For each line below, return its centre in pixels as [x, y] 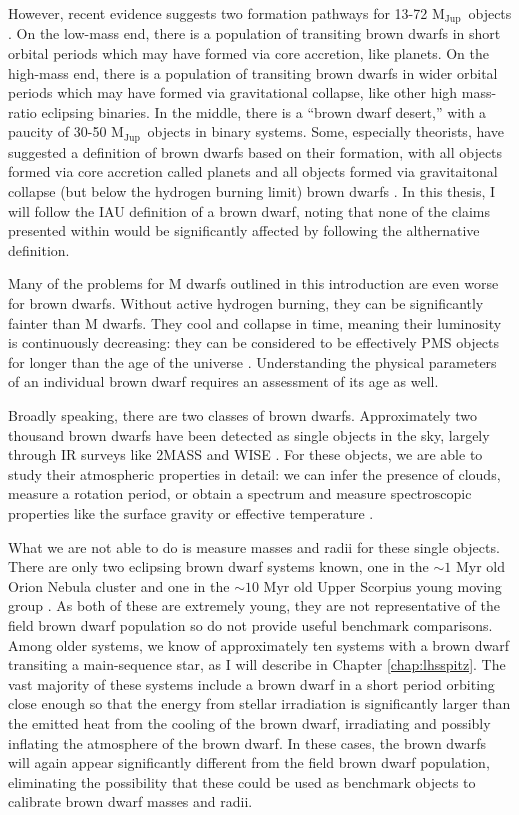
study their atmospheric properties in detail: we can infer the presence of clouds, [254, 473]
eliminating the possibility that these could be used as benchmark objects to [242, 781]
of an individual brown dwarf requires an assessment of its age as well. [223, 381]
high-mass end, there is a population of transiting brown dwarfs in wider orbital [253, 72]
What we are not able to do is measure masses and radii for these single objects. [254, 546]
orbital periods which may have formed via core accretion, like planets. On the [249, 53]
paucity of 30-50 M [66, 131]
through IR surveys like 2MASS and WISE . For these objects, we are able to [245, 454]
